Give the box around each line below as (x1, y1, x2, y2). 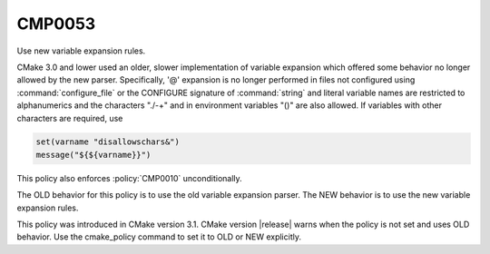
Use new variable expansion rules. (16, 45, 146, 56)
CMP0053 (16, 14, 96, 34)
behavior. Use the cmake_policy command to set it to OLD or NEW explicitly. (16, 231, 301, 242)
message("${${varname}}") (35, 150, 152, 160)
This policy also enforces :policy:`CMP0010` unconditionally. (16, 172, 242, 183)
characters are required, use (16, 112, 123, 123)
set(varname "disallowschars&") (35, 137, 181, 147)
